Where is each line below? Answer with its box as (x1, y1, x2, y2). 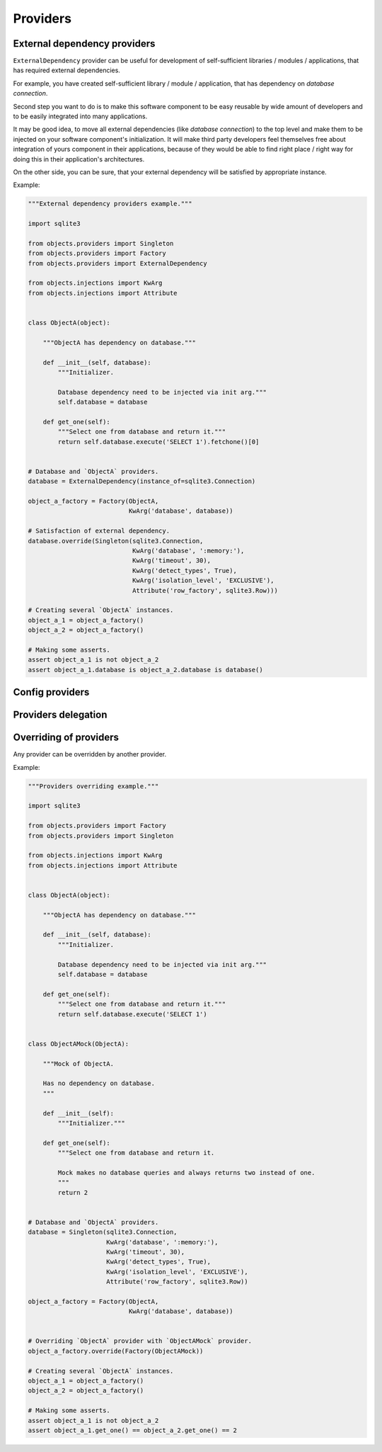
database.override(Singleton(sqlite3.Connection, (28, 537, 204, 545)
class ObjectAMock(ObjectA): (28, 1040, 129, 1048)
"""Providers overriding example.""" (28, 782, 159, 790)
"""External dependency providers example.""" (28, 200, 192, 208)
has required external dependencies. (13, 66, 120, 74)
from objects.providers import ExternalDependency (28, 259, 208, 267)
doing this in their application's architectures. (13, 154, 145, 163)
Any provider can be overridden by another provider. (13, 750, 167, 759)
